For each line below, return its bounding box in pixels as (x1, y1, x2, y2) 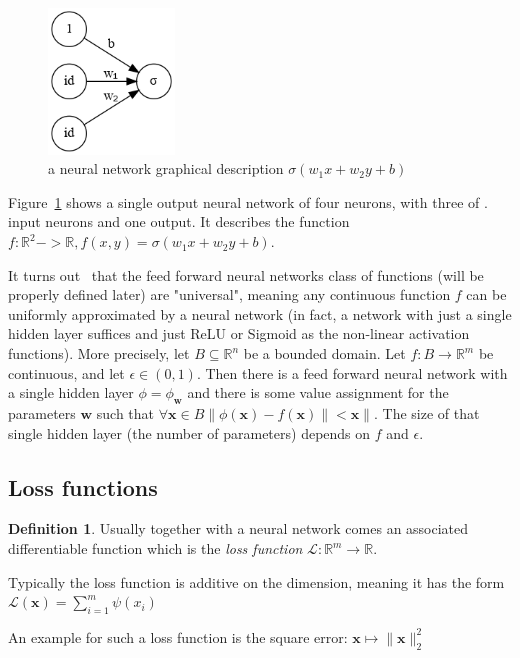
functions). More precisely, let (8, 343, 190, 364)
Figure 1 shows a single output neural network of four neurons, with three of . (8, 191, 488, 212)
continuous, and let (8, 362, 125, 383)
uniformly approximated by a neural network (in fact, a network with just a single (8, 303, 512, 324)
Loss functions (8, 471, 158, 502)
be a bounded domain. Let (243, 343, 406, 364)
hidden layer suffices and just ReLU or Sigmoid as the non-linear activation (8, 323, 470, 344)
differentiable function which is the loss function (8, 538, 303, 558)
